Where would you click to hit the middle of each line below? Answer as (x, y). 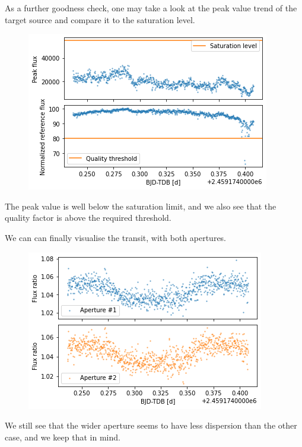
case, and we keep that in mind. (63, 437)
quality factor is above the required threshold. (88, 218)
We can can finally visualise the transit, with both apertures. (116, 237)
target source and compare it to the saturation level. (100, 19)
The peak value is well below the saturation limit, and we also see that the (141, 206)
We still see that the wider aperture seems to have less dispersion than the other (151, 425)
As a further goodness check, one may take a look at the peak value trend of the (151, 8)
